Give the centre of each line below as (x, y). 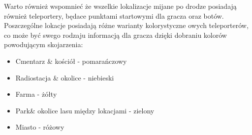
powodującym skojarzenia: (44, 44)
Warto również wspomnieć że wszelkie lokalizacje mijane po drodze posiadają (120, 6)
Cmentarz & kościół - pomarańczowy (71, 61)
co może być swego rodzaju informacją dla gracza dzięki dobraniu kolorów (115, 35)
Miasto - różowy (40, 127)
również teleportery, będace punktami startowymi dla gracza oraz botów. (114, 15)
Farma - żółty (36, 94)
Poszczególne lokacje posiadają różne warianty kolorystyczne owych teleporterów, (126, 25)
